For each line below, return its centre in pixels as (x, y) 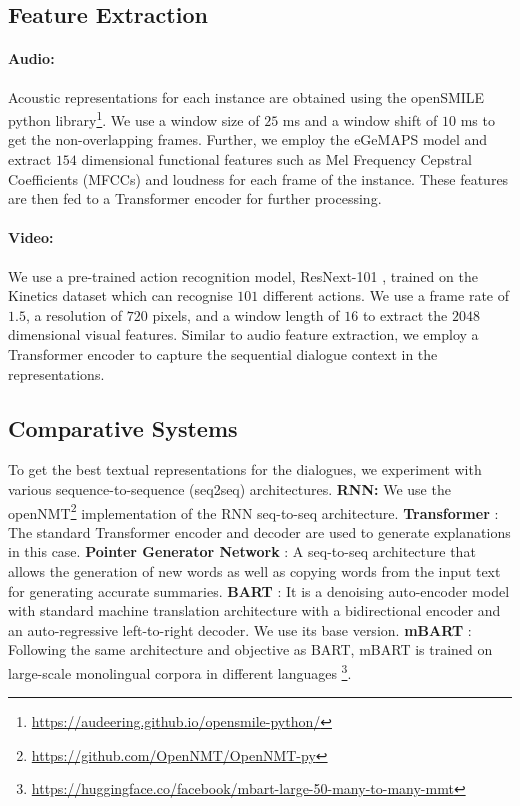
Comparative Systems (123, 427)
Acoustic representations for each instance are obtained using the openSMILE (246, 96)
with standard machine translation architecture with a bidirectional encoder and (254, 610)
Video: (31, 237)
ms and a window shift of (360, 119)
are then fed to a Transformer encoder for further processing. (195, 198)
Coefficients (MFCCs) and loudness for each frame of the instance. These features (258, 178)
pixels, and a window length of (246, 314)
